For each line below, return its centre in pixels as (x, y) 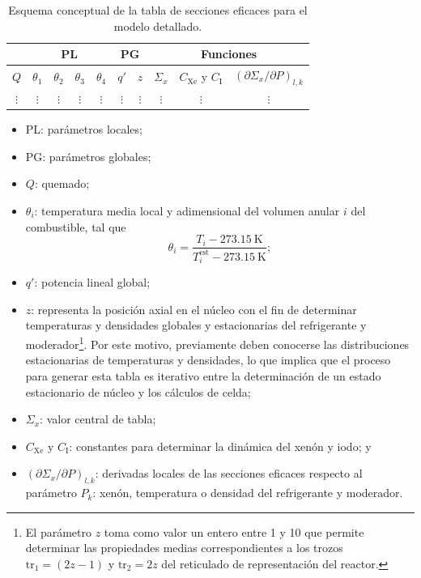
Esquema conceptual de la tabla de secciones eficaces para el (158, 10)
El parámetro (58, 531)
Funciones (229, 54)
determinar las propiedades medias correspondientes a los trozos (184, 548)
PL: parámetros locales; (84, 129)
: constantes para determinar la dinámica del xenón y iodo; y (220, 446)
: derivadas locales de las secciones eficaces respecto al (229, 473)
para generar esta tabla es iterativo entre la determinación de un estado (203, 375)
